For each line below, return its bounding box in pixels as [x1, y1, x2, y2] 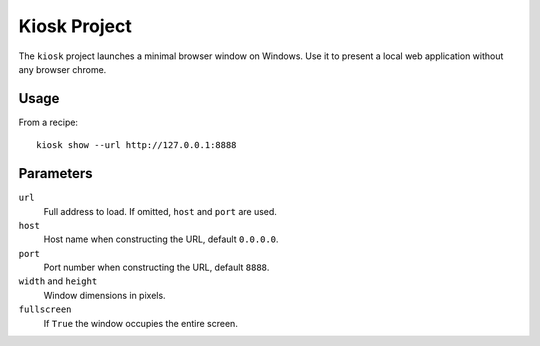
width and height [18, 275, 98, 287]
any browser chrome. [18, 63, 107, 75]
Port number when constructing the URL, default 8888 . [43, 261, 270, 274]
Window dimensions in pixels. [43, 289, 166, 301]
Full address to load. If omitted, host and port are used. [43, 205, 277, 217]
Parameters [18, 165, 93, 182]
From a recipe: [18, 116, 79, 128]
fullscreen [18, 304, 72, 315]
